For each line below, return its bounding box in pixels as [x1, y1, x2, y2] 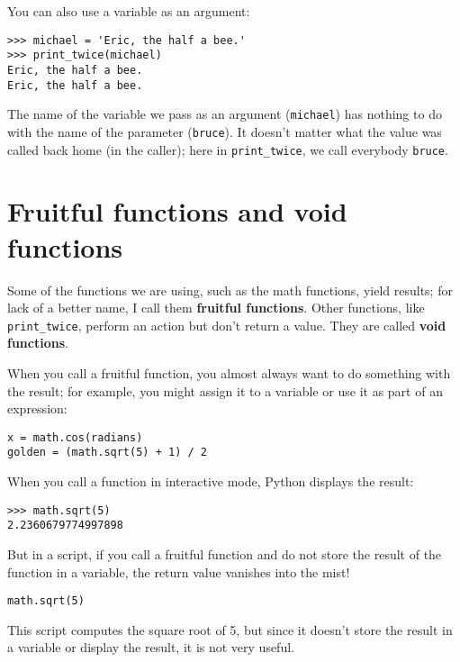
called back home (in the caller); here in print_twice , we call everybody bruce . [7, 140, 448, 159]
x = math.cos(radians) [7, 431, 143, 444]
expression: [7, 399, 68, 418]
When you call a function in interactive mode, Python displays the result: [7, 472, 414, 491]
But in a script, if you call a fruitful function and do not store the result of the [7, 544, 442, 563]
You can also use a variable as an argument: [7, 2, 250, 20]
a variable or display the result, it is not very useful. [7, 638, 294, 657]
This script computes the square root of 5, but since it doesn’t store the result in [7, 620, 453, 639]
